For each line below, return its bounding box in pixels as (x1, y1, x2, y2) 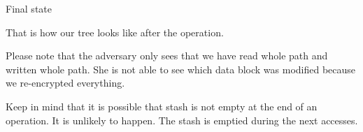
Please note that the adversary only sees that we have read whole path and (6, 48, 328, 63)
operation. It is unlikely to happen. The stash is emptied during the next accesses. (6, 112, 358, 127)
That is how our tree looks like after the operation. (6, 24, 224, 39)
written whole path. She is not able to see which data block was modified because (6, 61, 356, 76)
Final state (6, 1, 52, 15)
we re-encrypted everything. (6, 75, 125, 90)
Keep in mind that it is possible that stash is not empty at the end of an (6, 98, 318, 113)
